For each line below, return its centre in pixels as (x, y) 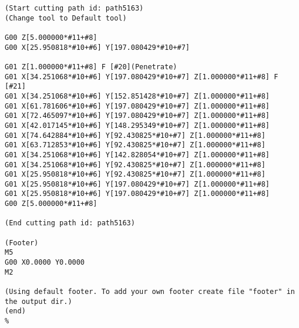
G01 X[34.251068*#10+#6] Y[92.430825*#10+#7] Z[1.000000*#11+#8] (135, 165)
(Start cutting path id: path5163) (74, 8)
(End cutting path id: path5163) (70, 223)
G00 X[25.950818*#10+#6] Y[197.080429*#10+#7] (97, 47)
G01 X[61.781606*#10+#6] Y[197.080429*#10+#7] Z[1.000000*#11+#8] (137, 106)
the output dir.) (38, 301)
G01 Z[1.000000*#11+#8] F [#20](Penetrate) (91, 67)
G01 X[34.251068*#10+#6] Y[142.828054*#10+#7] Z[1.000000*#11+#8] (137, 155)
